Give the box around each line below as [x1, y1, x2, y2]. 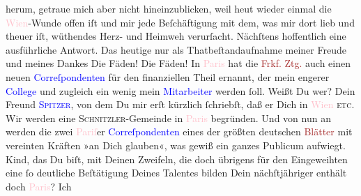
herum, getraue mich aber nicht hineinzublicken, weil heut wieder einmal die [6, 1, 332, 15]
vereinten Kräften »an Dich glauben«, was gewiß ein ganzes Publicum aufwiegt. [6, 137, 346, 152]
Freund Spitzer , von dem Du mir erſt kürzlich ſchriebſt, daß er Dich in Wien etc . [6, 97, 355, 112]
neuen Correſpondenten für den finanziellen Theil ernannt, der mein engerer [6, 69, 330, 84]
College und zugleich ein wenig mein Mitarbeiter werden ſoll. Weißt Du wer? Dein [6, 83, 355, 98]
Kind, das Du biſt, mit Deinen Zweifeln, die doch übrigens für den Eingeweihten [6, 151, 348, 166]
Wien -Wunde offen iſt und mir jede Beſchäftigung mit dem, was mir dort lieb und [6, 15, 355, 29]
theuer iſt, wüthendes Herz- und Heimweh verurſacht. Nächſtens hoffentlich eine [6, 29, 346, 43]
